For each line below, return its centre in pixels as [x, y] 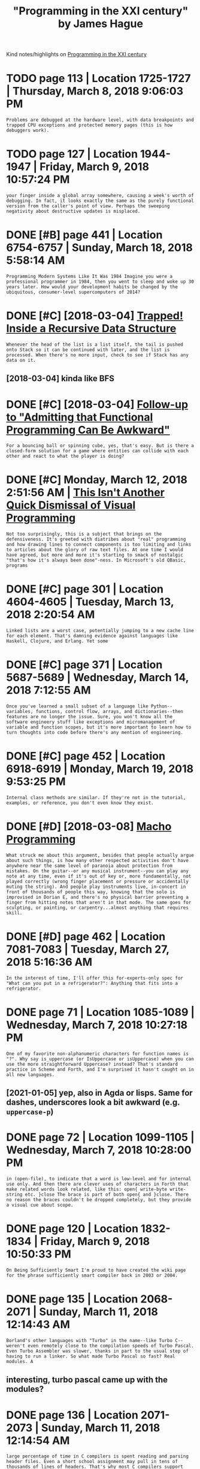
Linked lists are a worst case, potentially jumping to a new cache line [100, 631]
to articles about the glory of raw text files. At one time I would [95, 550]
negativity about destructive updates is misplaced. [73, 211]
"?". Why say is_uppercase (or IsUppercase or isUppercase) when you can [100, 1059]
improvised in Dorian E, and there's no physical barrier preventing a [97, 897]
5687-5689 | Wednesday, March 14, [98, 678]
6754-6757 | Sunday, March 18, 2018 [99, 248]
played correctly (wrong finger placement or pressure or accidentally [97, 881]
